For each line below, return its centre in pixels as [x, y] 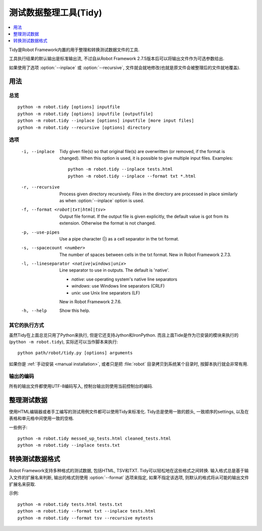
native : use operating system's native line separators [124, 279]
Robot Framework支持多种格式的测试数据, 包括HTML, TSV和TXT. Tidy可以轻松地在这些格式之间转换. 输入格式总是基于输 [129, 471]
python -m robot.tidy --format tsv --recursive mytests [85, 518]
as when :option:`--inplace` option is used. [102, 200]
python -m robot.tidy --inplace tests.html [121, 169]
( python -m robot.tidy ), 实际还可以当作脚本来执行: [64, 342]
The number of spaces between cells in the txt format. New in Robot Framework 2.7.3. [145, 255]
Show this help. [75, 310]
